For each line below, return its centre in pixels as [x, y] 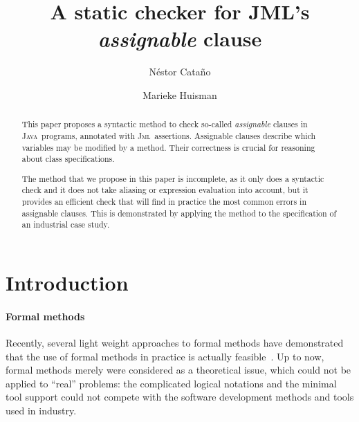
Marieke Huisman [180, 94]
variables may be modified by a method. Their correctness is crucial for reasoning [168, 147]
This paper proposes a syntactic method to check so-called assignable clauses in [165, 124]
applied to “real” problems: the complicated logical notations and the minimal [171, 383]
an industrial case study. [66, 224]
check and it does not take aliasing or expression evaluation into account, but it [165, 190]
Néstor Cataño [180, 72]
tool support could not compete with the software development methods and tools [180, 397]
